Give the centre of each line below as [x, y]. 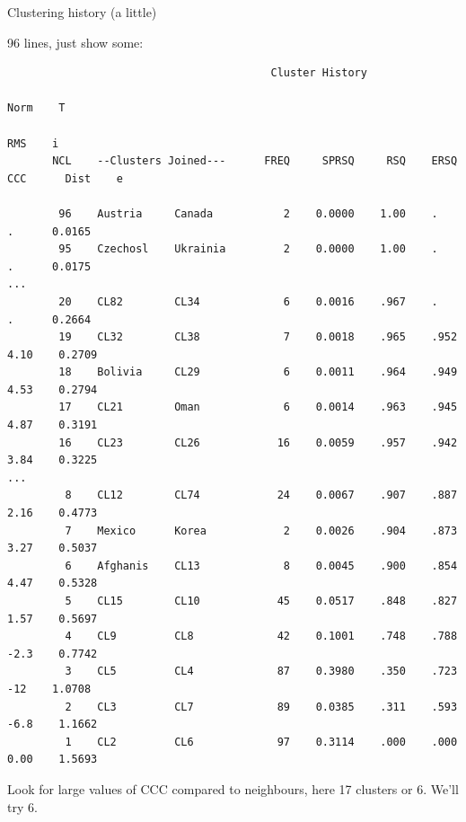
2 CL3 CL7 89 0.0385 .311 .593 [261, 707]
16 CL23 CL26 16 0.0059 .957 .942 [258, 442]
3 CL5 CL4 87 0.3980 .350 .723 [261, 672]
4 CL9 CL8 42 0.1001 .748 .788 [261, 636]
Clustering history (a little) [82, 12]
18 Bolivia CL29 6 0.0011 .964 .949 [258, 372]
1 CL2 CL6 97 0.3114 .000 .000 [261, 742]
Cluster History [319, 73]
